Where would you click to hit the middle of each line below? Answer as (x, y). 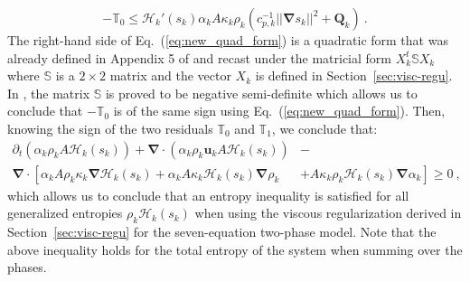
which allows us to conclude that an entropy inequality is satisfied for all (208, 195)
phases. (27, 267)
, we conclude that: (324, 128)
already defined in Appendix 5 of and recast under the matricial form (199, 57)
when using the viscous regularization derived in (328, 213)
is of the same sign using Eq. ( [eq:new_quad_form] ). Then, (279, 111)
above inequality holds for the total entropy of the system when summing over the (235, 249)
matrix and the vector (170, 75)
